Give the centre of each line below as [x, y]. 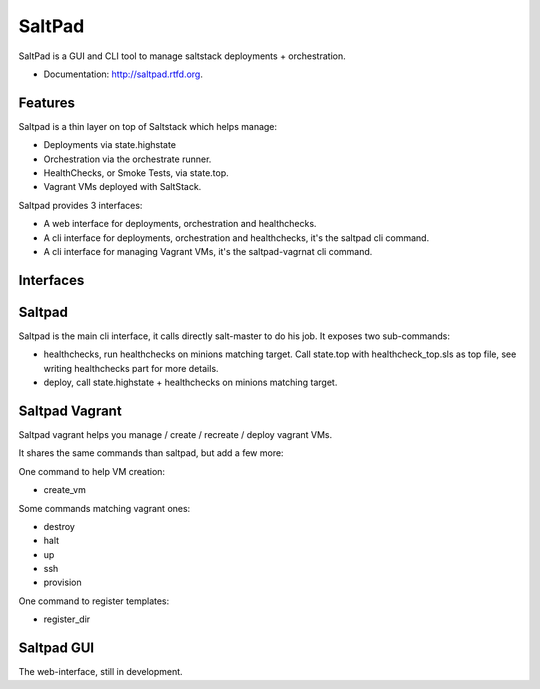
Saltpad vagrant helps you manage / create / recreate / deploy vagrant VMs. [175, 434]
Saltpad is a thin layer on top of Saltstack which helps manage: [148, 126]
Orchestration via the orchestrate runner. [127, 159]
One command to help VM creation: [91, 471]
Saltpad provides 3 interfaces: [80, 205]
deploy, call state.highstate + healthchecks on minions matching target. [190, 382]
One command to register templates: [94, 601]
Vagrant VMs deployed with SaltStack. [122, 187]
